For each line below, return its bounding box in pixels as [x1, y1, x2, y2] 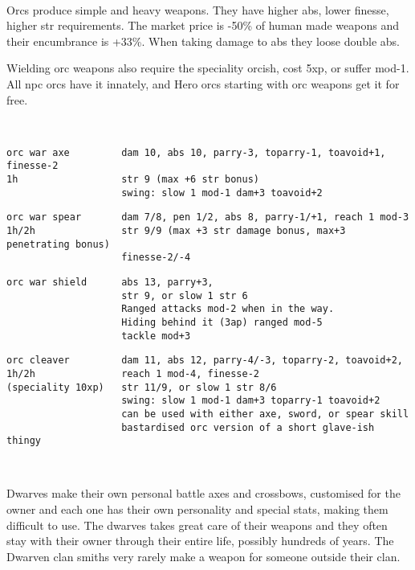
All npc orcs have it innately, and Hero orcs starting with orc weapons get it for [6, 75, 400, 92]
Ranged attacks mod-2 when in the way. [121, 303, 335, 315]
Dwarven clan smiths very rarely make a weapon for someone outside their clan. [6, 547, 401, 564]
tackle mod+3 [121, 330, 191, 342]
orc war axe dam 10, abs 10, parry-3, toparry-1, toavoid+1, [6, 146, 386, 158]
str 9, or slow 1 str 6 [121, 289, 248, 301]
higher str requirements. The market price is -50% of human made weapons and [6, 17, 399, 34]
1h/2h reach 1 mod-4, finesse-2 [6, 367, 259, 379]
